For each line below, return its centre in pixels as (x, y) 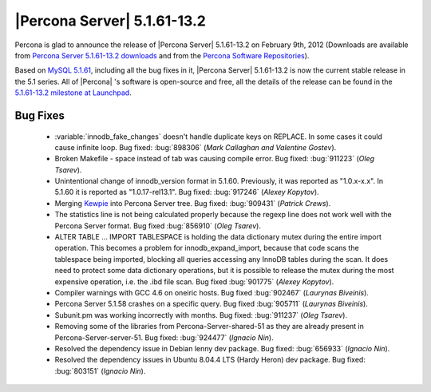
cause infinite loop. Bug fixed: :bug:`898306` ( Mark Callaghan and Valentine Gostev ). (196, 147)
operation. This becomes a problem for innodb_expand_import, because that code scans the (207, 248)
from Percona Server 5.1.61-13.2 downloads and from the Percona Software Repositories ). (162, 55)
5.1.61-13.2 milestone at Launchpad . (73, 93)
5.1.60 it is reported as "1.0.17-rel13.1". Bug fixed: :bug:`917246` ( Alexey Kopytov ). (187, 192)
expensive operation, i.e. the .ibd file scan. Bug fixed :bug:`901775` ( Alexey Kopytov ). (194, 281)
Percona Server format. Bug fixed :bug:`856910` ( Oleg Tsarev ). (158, 226)
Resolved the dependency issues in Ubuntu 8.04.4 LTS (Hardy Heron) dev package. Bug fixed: (210, 360)
